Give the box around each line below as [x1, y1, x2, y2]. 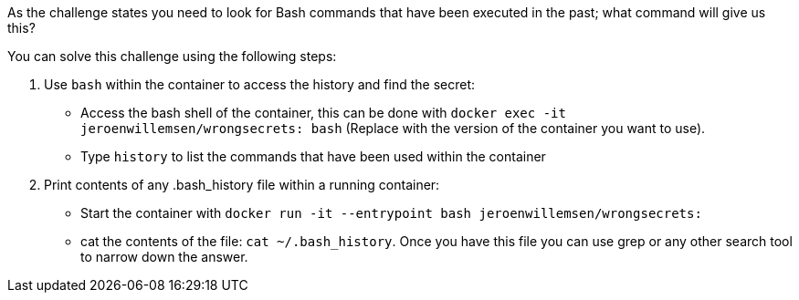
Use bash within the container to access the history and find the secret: [44, 77, 476, 92]
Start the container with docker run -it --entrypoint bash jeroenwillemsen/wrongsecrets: [80, 205, 702, 221]
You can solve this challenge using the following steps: [7, 48, 337, 64]
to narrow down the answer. [80, 249, 248, 264]
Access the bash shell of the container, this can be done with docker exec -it [80, 105, 566, 120]
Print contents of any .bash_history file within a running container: [44, 177, 440, 192]
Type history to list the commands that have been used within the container [80, 149, 546, 164]
